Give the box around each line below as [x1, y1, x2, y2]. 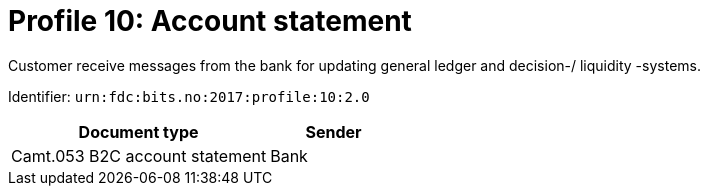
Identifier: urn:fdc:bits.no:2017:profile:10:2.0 [8, 87, 370, 105]
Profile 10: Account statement [8, 4, 412, 38]
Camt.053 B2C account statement [11, 145, 267, 166]
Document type [78, 121, 199, 142]
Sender [305, 121, 362, 142]
